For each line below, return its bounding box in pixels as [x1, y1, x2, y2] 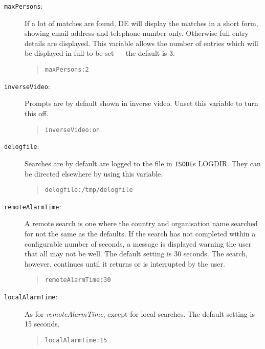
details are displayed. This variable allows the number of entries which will [25, 37, 258, 48]
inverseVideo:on [45, 126, 100, 134]
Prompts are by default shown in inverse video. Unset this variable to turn [25, 98, 258, 108]
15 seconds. [25, 318, 60, 329]
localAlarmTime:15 [45, 336, 107, 344]
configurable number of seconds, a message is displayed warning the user [25, 238, 252, 249]
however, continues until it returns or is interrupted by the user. [25, 258, 225, 269]
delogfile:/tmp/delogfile [45, 186, 133, 194]
